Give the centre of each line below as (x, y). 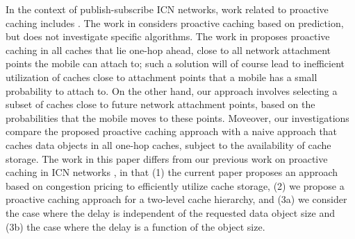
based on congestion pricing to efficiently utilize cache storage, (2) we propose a (175, 185)
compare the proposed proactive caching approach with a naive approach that (172, 131)
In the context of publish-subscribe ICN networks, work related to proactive (167, 9)
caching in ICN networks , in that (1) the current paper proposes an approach (172, 172)
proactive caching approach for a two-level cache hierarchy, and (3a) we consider (176, 199)
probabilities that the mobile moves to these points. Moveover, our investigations (177, 117)
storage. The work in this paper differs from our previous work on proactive (167, 158)
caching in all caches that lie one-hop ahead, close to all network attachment (168, 50)
